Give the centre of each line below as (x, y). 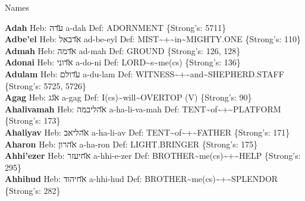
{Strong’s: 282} (33, 190)
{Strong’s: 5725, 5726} (46, 85)
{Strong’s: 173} (33, 120)
